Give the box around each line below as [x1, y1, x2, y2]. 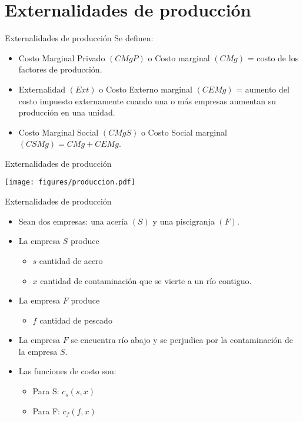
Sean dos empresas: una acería [18, 215, 128, 227]
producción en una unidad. [18, 106, 115, 118]
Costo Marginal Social [18, 126, 99, 138]
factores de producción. [18, 63, 102, 75]
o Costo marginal [148, 51, 210, 64]
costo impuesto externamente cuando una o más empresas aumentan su [18, 94, 277, 107]
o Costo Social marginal [141, 126, 227, 138]
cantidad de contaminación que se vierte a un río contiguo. [40, 274, 252, 286]
